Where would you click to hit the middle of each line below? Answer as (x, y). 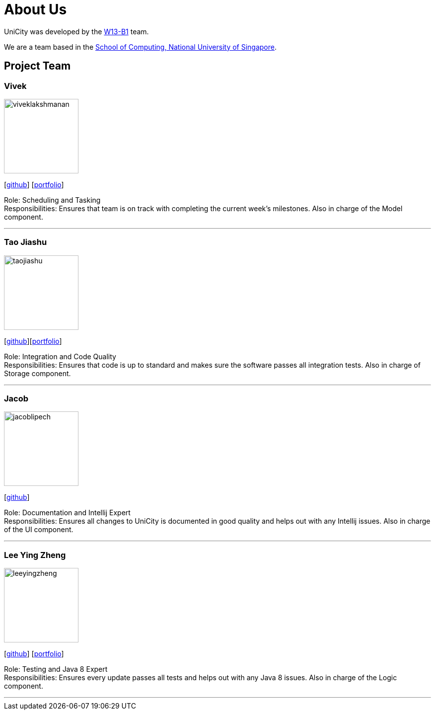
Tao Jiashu (26, 242)
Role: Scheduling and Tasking (52, 200)
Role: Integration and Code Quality (60, 356)
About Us (36, 9)
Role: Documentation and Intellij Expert (67, 513)
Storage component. (37, 373)
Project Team (37, 66)
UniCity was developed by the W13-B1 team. (76, 31)
